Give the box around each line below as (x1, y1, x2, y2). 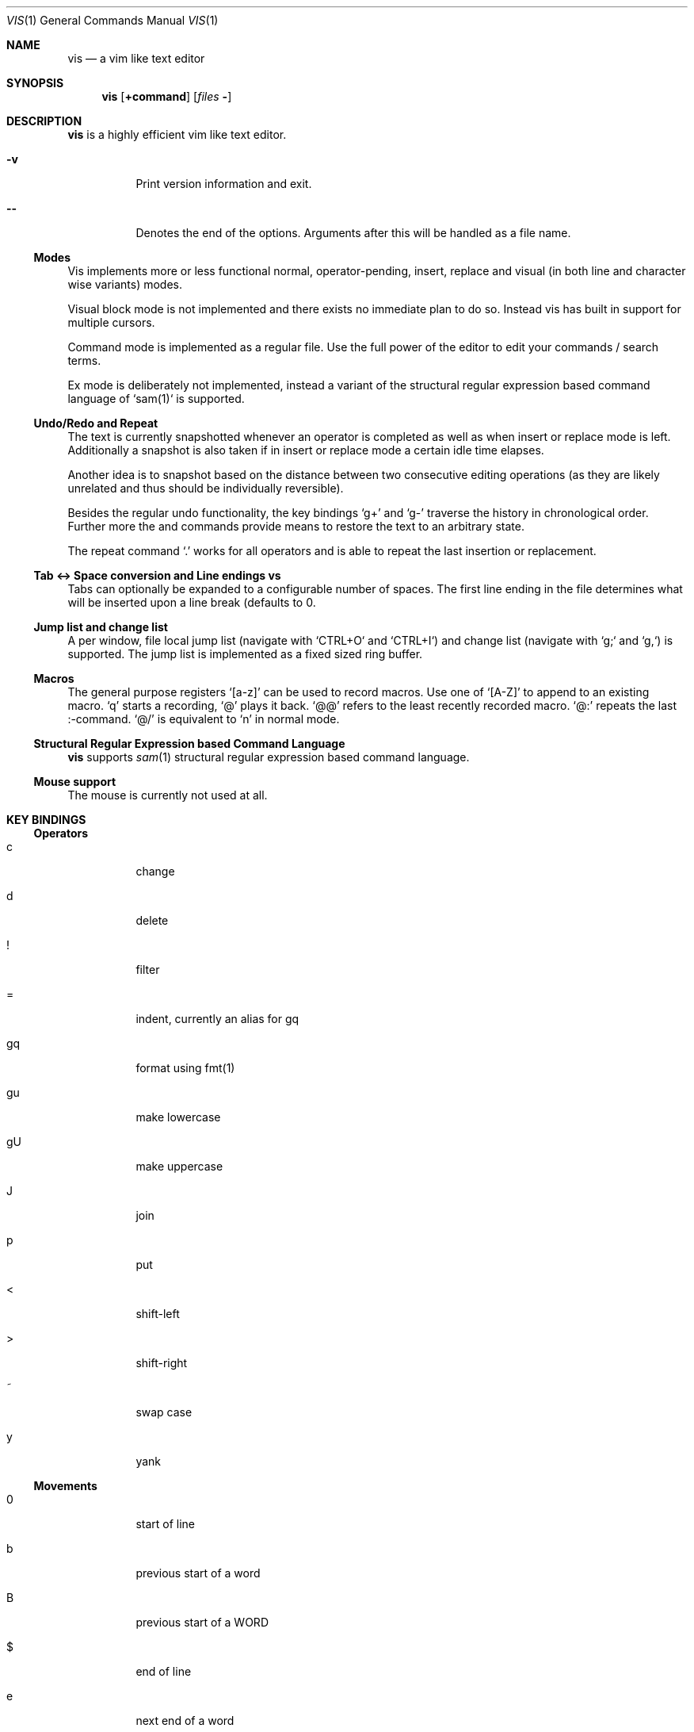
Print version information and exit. (135, 177, 312, 190)
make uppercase (135, 1159, 223, 1173)
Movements (33, 1479, 97, 1493)
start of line (135, 1517, 196, 1531)
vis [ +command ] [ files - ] (101, 90, 232, 103)
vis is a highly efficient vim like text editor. (67, 128, 287, 141)
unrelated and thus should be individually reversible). (67, 481, 344, 495)
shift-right (135, 1356, 188, 1370)
